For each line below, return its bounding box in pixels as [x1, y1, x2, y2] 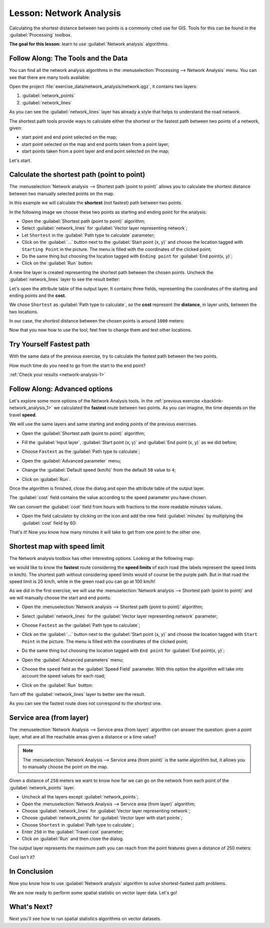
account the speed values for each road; [21, 673, 105, 679]
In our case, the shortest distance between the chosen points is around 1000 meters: [9, 318, 185, 324]
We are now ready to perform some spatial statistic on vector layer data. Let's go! [9, 889, 177, 895]
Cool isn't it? [9, 854, 35, 860]
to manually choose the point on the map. [22, 763, 108, 769]
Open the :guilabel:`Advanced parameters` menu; [21, 656, 123, 662]
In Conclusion [9, 867, 53, 876]
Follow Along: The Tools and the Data [9, 54, 128, 62]
